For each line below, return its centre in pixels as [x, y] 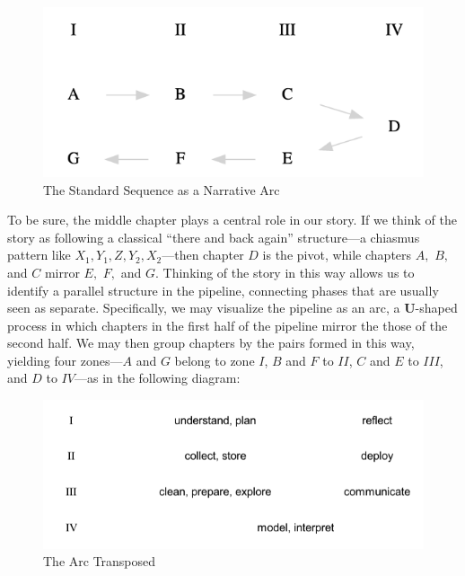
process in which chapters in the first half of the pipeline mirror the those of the [228, 325]
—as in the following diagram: [157, 378]
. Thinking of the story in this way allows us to [285, 272]
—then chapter [203, 255]
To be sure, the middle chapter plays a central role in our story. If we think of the [232, 220]
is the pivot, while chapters [337, 255]
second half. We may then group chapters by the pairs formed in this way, [211, 343]
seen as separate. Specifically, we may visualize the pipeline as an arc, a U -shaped [232, 308]
